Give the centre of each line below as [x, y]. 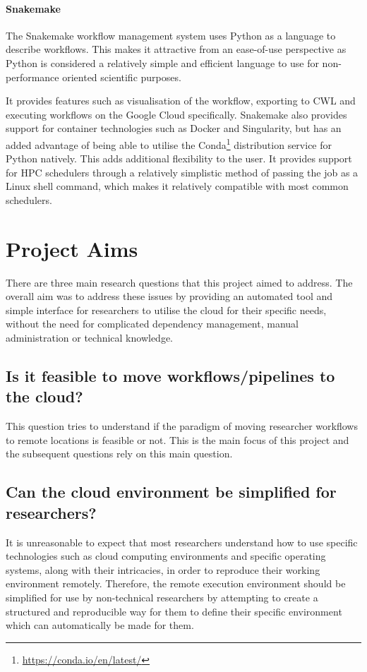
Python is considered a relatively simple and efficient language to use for [162, 62]
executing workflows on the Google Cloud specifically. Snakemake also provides [176, 114]
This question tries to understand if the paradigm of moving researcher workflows [182, 426]
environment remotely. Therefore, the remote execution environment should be [176, 583]
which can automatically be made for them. [100, 625]
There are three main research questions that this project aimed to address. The [179, 282]
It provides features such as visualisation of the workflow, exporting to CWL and [181, 101]
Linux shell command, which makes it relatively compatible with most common [177, 186]
